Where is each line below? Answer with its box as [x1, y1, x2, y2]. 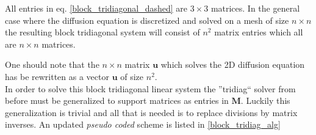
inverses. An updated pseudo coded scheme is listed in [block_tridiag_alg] [5, 118, 281, 131]
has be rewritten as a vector [5, 70, 109, 82]
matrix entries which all [214, 26, 303, 38]
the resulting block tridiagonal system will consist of [5, 26, 200, 38]
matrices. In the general [210, 2, 300, 14]
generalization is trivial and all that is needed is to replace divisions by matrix [5, 106, 298, 119]
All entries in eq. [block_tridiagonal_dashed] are [5, 2, 187, 14]
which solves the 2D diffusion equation [160, 58, 305, 71]
